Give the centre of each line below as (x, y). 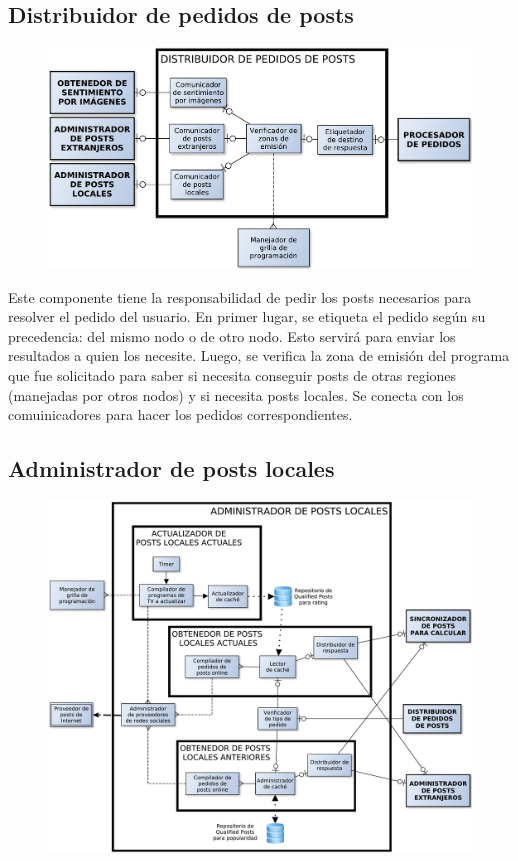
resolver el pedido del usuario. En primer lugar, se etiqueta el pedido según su (247, 316)
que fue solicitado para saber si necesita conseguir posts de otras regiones (232, 374)
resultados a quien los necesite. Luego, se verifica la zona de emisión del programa (259, 355)
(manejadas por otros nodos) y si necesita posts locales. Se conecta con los (236, 394)
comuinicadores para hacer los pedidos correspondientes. (180, 414)
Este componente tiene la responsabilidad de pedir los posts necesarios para (240, 296)
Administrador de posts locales (171, 468)
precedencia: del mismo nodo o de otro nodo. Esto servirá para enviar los (232, 335)
